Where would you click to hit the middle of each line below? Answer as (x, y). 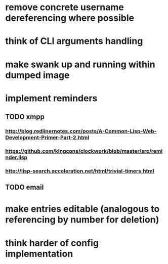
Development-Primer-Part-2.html (47, 138)
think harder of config (52, 243)
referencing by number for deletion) (82, 220)
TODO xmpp (25, 117)
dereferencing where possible (70, 18)
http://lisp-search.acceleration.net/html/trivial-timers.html (80, 171)
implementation (39, 254)
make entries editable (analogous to (82, 209)
